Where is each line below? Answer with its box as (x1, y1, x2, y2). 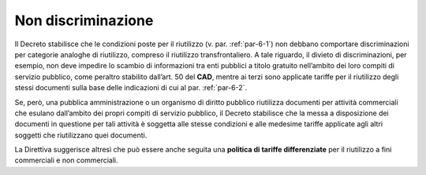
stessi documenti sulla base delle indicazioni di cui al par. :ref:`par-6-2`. (14, 83, 248, 93)
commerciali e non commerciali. (14, 155, 118, 165)
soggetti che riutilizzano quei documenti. (14, 130, 148, 140)
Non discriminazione (14, 12, 154, 29)
